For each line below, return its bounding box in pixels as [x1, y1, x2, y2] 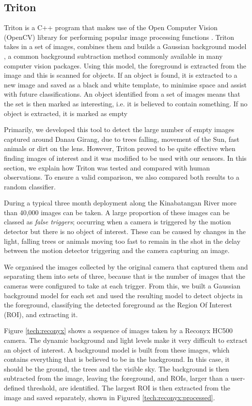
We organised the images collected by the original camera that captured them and [4, 261, 248, 271]
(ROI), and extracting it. [4, 309, 78, 319]
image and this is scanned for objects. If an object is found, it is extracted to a [4, 70, 237, 80]
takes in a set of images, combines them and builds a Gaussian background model [4, 41, 247, 51]
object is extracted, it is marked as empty [4, 108, 127, 118]
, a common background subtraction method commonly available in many [4, 51, 223, 61]
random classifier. [4, 181, 56, 191]
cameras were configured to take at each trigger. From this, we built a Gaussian [4, 281, 241, 291]
